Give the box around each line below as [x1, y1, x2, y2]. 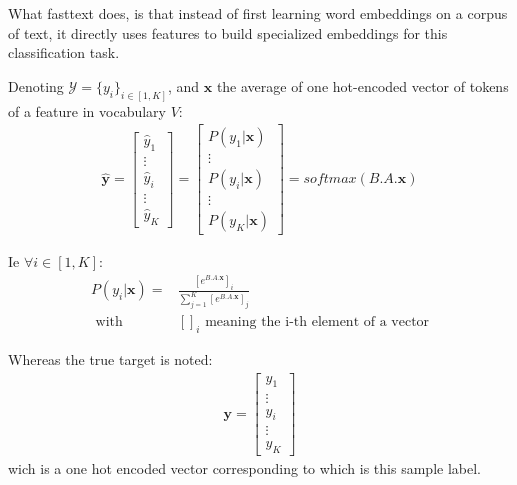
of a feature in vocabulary [8, 100, 166, 121]
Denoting [8, 75, 64, 96]
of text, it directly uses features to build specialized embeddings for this [8, 22, 448, 43]
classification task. [8, 42, 120, 63]
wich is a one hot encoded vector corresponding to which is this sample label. [8, 458, 481, 479]
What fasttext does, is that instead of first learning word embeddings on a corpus [8, 3, 508, 23]
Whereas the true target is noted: [8, 349, 213, 370]
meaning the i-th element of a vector [205, 315, 430, 330]
